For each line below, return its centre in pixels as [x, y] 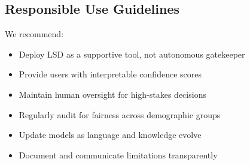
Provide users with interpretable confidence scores [110, 74]
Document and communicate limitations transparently [118, 154]
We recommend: [34, 34]
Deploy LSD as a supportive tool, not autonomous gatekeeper [132, 54]
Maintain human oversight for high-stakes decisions [112, 94]
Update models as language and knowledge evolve [110, 135]
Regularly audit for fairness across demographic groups [120, 114]
